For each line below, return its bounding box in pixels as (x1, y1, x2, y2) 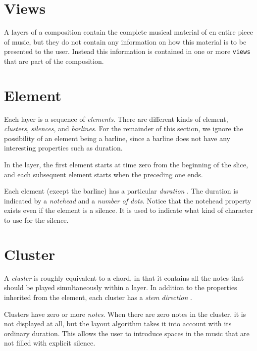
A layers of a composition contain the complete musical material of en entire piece (4, 27, 253, 37)
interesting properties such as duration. (4, 143, 123, 153)
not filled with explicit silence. (4, 338, 96, 348)
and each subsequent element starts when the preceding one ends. (4, 169, 203, 179)
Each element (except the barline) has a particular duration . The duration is (4, 186, 238, 196)
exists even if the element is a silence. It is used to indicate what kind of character (4, 205, 254, 215)
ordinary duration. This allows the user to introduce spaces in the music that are (4, 328, 250, 338)
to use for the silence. (4, 215, 69, 225)
